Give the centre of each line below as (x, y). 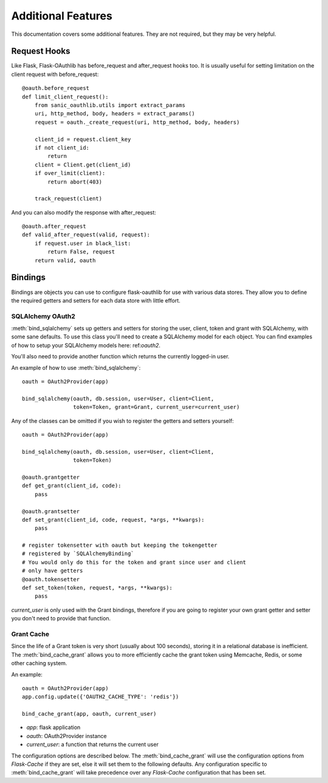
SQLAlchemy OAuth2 (43, 316)
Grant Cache (30, 634)
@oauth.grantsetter (51, 511)
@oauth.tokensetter (51, 579)
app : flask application (53, 727)
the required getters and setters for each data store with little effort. (96, 300)
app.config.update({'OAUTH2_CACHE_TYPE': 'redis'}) (101, 697)
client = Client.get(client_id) (83, 165)
